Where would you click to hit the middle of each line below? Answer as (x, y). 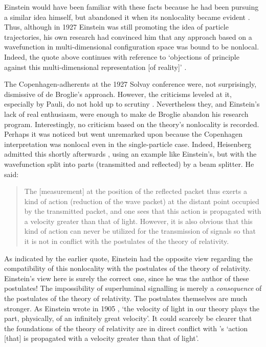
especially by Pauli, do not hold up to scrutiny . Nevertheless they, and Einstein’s (132, 104)
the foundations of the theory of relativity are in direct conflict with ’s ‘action (126, 328)
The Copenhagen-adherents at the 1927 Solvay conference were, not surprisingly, (130, 84)
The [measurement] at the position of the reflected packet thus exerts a (136, 191)
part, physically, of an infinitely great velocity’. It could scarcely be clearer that (128, 318)
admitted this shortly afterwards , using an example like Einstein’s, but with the (130, 154)
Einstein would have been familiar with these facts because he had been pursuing (131, 7)
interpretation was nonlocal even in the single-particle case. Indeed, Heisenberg (128, 144)
